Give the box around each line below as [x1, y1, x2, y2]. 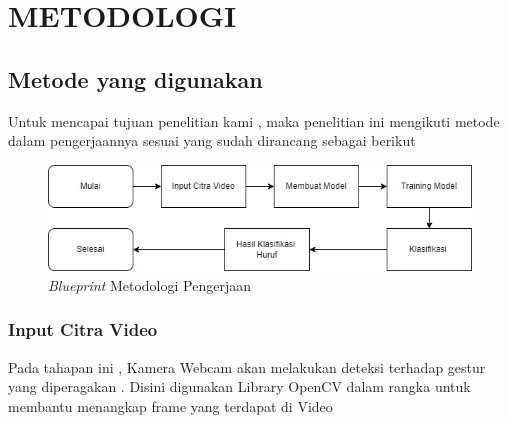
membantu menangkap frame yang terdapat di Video [8, 395, 333, 416]
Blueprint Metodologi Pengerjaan [48, 274, 251, 295]
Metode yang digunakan [8, 63, 263, 94]
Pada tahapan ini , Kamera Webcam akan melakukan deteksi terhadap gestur [8, 356, 486, 377]
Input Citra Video [8, 317, 158, 342]
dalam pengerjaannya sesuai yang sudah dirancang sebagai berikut [8, 130, 416, 151]
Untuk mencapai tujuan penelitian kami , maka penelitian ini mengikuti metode [8, 110, 500, 131]
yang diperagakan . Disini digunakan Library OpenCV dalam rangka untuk [8, 376, 471, 397]
